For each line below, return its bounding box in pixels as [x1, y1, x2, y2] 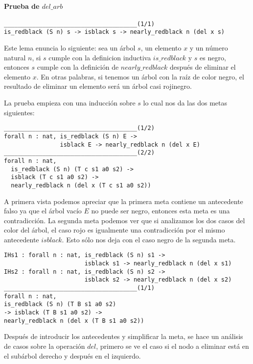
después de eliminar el [169, 62, 236, 72]
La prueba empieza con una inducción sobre [4, 98, 136, 108]
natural [4, 52, 26, 62]
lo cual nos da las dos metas [143, 98, 227, 108]
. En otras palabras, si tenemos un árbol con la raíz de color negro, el [36, 71, 244, 81]
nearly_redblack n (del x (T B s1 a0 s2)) [4, 317, 144, 324]
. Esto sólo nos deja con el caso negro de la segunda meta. [62, 234, 236, 244]
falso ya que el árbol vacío [4, 206, 82, 216]
